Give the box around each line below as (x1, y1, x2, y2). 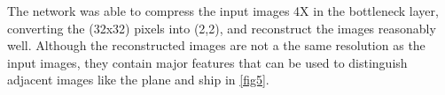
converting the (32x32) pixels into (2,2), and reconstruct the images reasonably (7, 18, 436, 37)
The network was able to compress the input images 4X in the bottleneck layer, (7, 2, 439, 19)
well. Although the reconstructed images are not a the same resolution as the (7, 36, 425, 55)
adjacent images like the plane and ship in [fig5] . (7, 70, 269, 89)
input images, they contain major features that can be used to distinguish (7, 53, 408, 71)
